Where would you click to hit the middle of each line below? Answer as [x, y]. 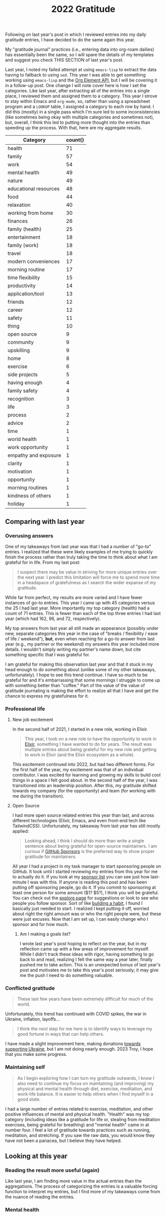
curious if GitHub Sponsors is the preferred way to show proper [89, 852]
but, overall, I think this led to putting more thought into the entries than [78, 122]
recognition [21, 399]
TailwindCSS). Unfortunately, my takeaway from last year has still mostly [86, 826]
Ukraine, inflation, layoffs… [32, 1019]
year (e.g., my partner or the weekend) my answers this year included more [82, 644]
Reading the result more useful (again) [53, 1170]
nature [15, 181]
